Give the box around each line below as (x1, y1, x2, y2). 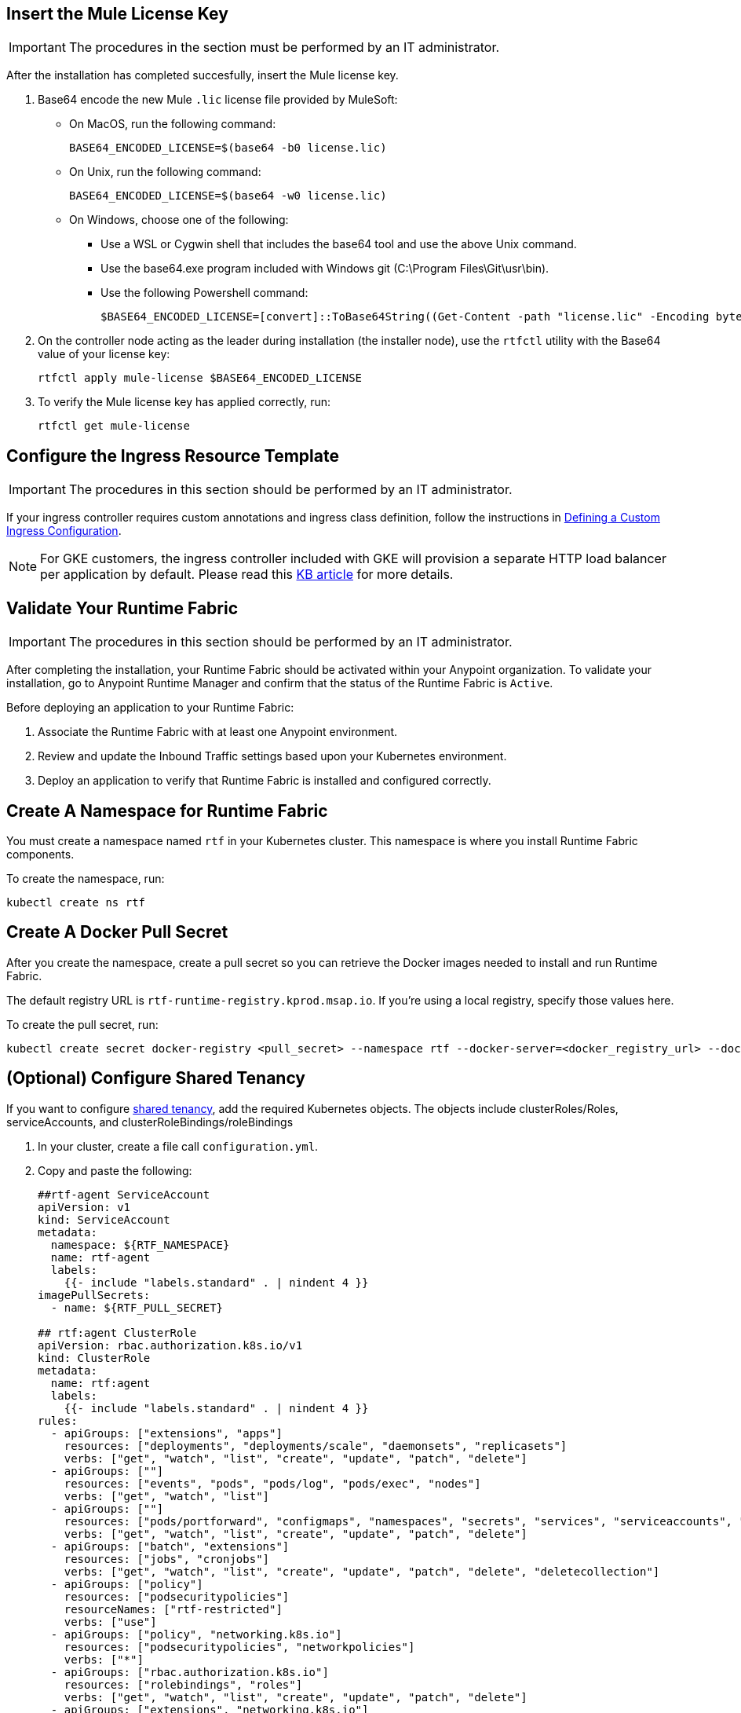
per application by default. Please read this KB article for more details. (40, 566, 454, 583)
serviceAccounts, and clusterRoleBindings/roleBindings (6, 1115, 294, 1129)
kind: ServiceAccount (38, 1213, 170, 1226)
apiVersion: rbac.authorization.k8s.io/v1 (38, 1338, 303, 1352)
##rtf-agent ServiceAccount (38, 1188, 210, 1201)
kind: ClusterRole (38, 1351, 151, 1364)
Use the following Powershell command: (100, 286, 308, 300)
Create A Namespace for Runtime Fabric (6, 800, 328, 821)
